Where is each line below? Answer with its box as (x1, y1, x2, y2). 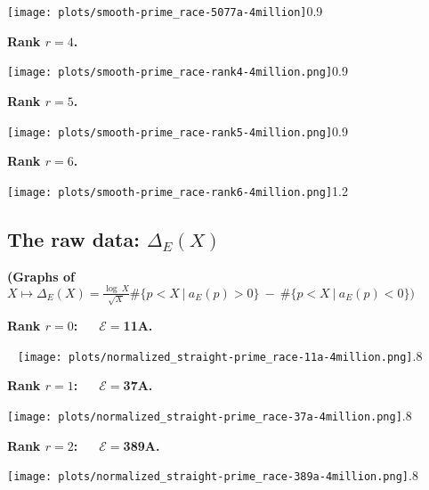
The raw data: (7, 225, 140, 252)
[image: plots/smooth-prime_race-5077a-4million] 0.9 (7, 2, 323, 20)
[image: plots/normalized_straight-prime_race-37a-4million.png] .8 (7, 406, 412, 425)
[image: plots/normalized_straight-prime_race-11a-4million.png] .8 (17, 346, 423, 364)
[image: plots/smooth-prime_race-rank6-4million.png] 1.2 (7, 181, 349, 200)
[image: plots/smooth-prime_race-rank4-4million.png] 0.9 (7, 61, 349, 80)
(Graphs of (7, 266, 75, 285)
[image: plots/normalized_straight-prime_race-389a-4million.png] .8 (7, 466, 418, 485)
